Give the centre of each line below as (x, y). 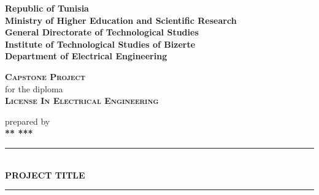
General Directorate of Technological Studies (102, 32)
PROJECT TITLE (45, 175)
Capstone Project (45, 76)
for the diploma (34, 88)
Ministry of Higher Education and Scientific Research (121, 20)
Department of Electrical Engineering (86, 56)
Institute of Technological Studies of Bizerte (100, 44)
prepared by (28, 121)
